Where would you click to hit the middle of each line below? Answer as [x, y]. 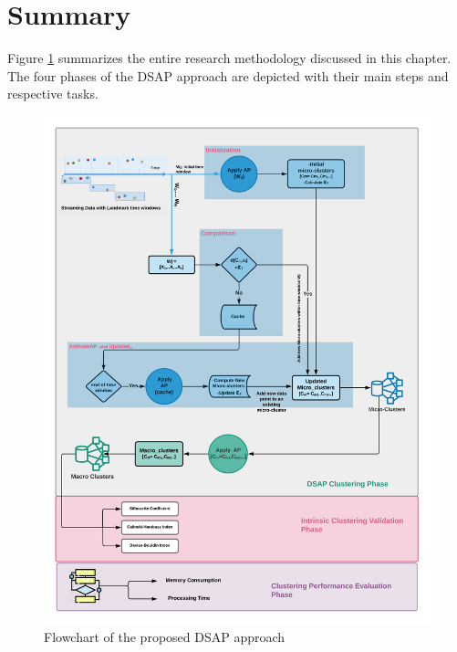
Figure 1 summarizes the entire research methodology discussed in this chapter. [229, 58]
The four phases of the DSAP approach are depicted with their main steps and [228, 75]
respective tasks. [53, 94]
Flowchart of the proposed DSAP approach [165, 636]
